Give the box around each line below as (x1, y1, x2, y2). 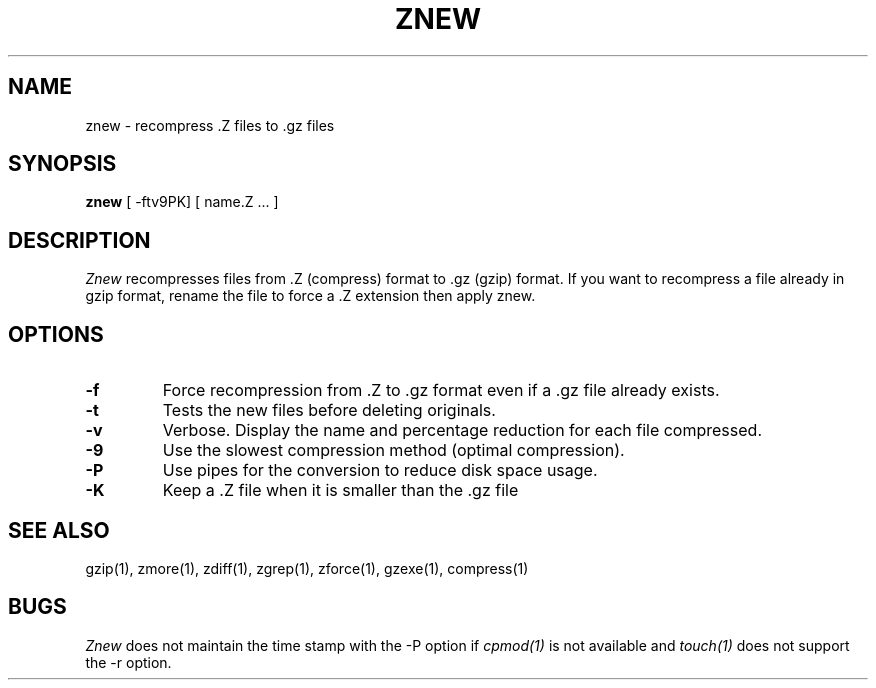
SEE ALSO (8, 517, 110, 543)
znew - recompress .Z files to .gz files (85, 116, 335, 134)
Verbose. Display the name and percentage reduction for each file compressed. (162, 420, 762, 441)
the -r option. (85, 653, 172, 671)
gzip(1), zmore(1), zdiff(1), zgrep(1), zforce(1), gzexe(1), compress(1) (85, 559, 529, 577)
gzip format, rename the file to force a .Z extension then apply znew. (85, 287, 536, 305)
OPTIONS (8, 321, 104, 347)
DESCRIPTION (8, 227, 151, 253)
